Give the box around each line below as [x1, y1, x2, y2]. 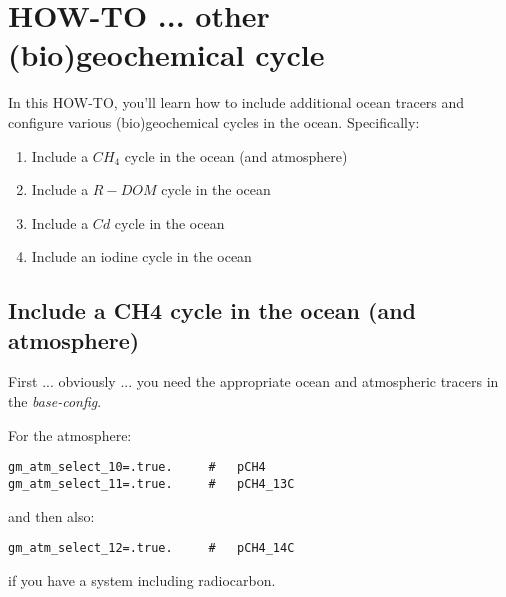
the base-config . [8, 391, 102, 412]
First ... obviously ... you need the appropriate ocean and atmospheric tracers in [8, 371, 499, 392]
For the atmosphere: [8, 424, 132, 445]
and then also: [8, 505, 95, 526]
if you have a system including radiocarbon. [8, 569, 276, 590]
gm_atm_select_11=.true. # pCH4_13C [8, 476, 295, 491]
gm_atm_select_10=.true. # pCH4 [8, 460, 266, 475]
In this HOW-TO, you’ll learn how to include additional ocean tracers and [8, 92, 465, 113]
